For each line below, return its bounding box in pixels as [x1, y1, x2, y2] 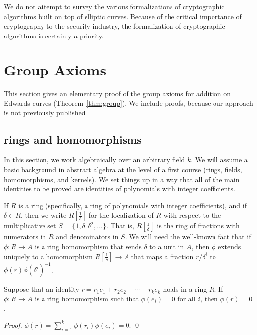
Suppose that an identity [4, 284, 79, 294]
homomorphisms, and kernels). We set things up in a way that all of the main [4, 174, 240, 184]
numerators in [4, 231, 46, 242]
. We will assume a [191, 154, 248, 165]
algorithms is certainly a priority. [4, 30, 104, 40]
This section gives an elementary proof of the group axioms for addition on [4, 88, 231, 98]
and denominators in [56, 231, 119, 242]
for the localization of [88, 210, 154, 220]
